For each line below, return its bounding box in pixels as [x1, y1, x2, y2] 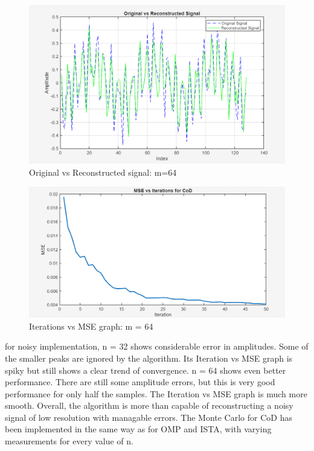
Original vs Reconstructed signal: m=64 [29, 165, 177, 178]
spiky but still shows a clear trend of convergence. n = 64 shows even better [5, 363, 286, 376]
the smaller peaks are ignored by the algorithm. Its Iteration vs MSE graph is [5, 351, 293, 364]
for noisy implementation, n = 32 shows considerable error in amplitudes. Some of [5, 340, 309, 353]
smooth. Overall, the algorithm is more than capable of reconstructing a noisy [5, 399, 293, 412]
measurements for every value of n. [5, 435, 133, 447]
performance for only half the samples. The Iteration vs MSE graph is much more [5, 387, 307, 400]
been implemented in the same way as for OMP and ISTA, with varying [5, 423, 272, 435]
